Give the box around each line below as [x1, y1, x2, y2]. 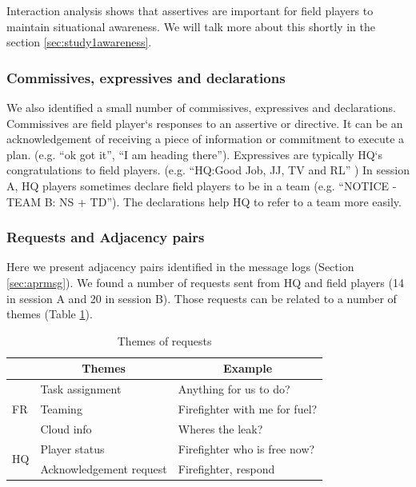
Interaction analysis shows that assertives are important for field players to [6, 2, 374, 18]
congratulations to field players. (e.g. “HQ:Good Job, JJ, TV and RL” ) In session [6, 162, 410, 178]
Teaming [40, 401, 82, 417]
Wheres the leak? [178, 420, 263, 437]
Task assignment [40, 381, 122, 397]
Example [222, 360, 273, 377]
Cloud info [40, 420, 92, 437]
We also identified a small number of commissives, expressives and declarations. [6, 99, 396, 115]
